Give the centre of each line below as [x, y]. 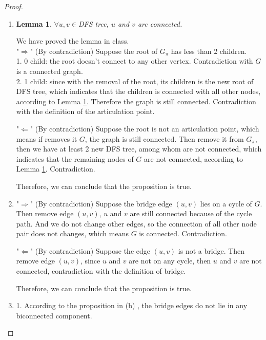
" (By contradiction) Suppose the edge [90, 250]
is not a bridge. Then [211, 250]
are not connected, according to [193, 158]
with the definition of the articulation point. [85, 111]
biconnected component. [54, 315]
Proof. [14, 6]
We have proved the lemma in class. [73, 41]
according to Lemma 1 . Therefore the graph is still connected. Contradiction [136, 101]
